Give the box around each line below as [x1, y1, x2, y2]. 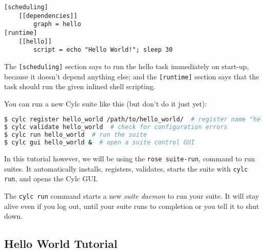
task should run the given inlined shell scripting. [4, 81, 156, 92]
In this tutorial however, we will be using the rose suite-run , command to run [4, 153, 255, 163]
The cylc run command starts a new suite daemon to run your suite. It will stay [4, 190, 259, 201]
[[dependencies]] [18, 12, 78, 19]
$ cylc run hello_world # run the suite [4, 131, 147, 139]
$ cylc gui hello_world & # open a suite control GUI [4, 139, 195, 146]
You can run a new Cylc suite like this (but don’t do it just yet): [4, 98, 207, 109]
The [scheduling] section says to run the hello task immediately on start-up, [4, 60, 249, 71]
